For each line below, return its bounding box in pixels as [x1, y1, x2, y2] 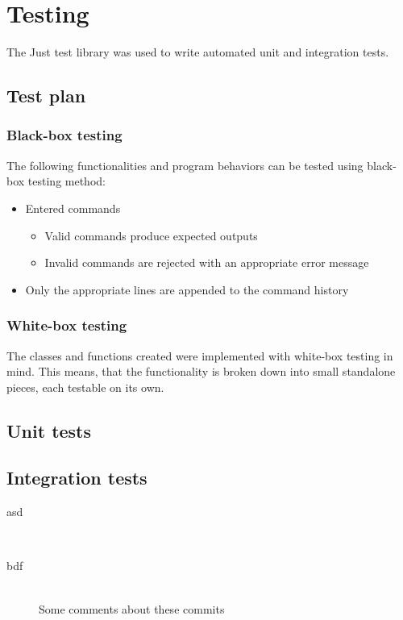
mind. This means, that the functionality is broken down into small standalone [6, 363, 396, 380]
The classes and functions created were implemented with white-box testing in [6, 347, 393, 364]
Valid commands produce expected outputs [44, 227, 258, 243]
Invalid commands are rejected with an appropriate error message [44, 254, 369, 271]
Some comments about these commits [39, 600, 225, 617]
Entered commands [25, 199, 121, 216]
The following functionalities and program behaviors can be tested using [6, 156, 364, 173]
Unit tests [6, 418, 92, 443]
